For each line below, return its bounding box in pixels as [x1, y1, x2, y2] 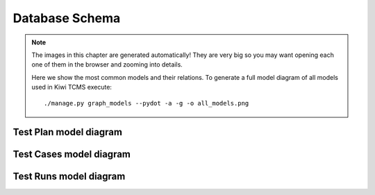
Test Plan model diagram [12, 126, 123, 138]
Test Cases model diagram [12, 149, 131, 160]
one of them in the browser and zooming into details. [31, 60, 183, 69]
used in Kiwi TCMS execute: [31, 83, 112, 92]
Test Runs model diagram [12, 171, 126, 183]
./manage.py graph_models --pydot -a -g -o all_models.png [44, 99, 249, 107]
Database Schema [12, 10, 121, 26]
